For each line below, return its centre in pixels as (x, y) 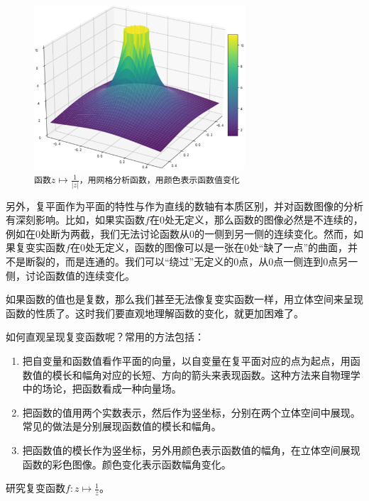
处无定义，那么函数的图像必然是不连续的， (264, 220)
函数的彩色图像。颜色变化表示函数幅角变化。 (127, 464)
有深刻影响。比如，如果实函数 (75, 220)
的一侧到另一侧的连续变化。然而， (274, 233)
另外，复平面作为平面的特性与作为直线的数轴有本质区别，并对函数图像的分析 (184, 205)
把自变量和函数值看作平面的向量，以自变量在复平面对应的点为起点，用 (186, 360)
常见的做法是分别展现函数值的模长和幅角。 (122, 426)
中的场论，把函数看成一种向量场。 (102, 389)
